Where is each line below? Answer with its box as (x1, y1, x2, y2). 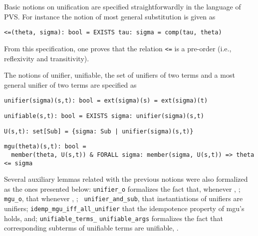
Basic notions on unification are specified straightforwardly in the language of (4, 1, 241, 11)
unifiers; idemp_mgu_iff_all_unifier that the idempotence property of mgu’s (4, 203, 245, 214)
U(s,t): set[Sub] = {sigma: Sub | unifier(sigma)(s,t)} (4, 127, 194, 135)
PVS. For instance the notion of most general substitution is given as (4, 11, 216, 21)
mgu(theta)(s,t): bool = (4, 143, 86, 150)
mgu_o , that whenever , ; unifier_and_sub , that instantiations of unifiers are (4, 193, 243, 204)
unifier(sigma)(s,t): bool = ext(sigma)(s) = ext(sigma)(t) (4, 97, 208, 105)
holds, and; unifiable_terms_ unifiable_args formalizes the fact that (4, 213, 223, 223)
